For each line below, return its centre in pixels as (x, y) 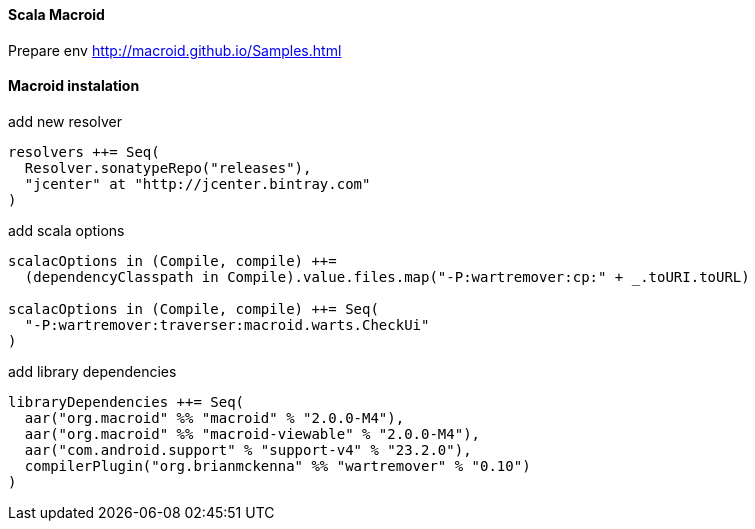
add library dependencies (92, 371)
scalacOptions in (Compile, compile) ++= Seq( (193, 308)
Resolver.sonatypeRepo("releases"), (168, 167)
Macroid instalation (74, 86)
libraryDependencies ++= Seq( (126, 401)
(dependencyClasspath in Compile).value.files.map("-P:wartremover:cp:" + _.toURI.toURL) (387, 276)
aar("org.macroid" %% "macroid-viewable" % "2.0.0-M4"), (252, 433)
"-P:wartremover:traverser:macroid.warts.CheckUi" (227, 324)
